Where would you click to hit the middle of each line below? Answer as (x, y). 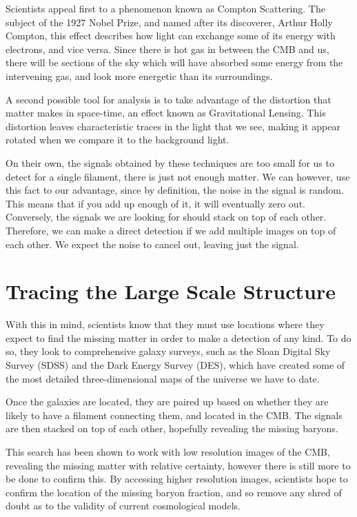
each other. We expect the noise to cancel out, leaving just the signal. (152, 244)
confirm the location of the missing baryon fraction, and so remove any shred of (174, 492)
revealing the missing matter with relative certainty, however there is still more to (178, 465)
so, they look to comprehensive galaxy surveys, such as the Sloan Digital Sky (168, 351)
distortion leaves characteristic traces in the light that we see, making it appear (173, 126)
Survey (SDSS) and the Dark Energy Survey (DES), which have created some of (175, 365)
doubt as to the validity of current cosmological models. (123, 506)
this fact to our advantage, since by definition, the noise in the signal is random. (175, 190)
